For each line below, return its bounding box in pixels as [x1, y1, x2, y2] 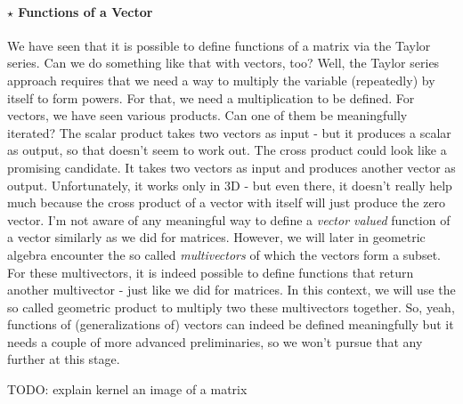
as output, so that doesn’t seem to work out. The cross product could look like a [7, 141, 447, 159]
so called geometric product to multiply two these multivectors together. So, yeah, [7, 297, 455, 316]
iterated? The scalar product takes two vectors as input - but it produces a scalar [7, 123, 451, 141]
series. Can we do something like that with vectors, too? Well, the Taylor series [7, 53, 440, 72]
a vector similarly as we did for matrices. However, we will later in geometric [7, 228, 426, 246]
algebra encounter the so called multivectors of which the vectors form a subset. [7, 245, 441, 263]
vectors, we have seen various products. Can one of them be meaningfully [7, 106, 408, 125]
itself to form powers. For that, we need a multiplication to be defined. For [7, 88, 415, 107]
